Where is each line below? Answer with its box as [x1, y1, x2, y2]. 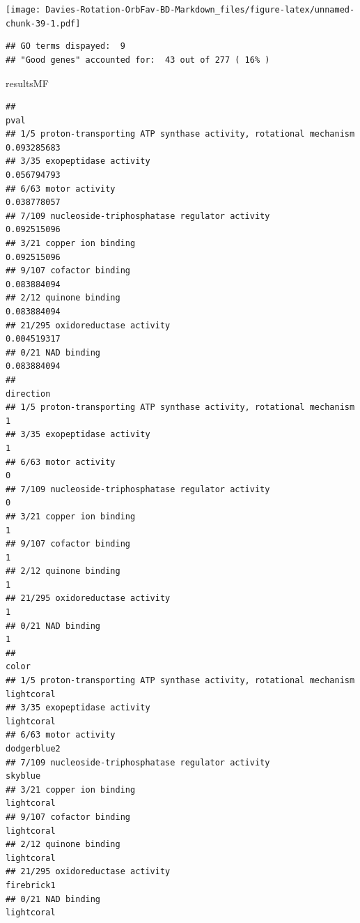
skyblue [6, 771, 41, 781]
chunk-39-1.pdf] [6, 18, 81, 29]
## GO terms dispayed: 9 [6, 41, 125, 52]
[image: [6, 5, 41, 15]
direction [6, 388, 51, 399]
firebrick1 [6, 880, 56, 890]
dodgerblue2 [6, 744, 61, 754]
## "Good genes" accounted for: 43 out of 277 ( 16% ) [6, 54, 270, 65]
